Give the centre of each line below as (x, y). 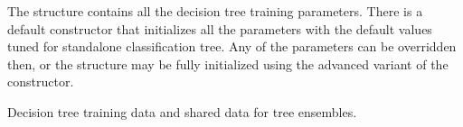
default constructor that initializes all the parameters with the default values (220, 28)
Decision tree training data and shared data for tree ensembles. (182, 111)
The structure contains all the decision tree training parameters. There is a (215, 11)
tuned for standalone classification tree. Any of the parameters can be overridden (232, 46)
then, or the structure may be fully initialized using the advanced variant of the (228, 63)
